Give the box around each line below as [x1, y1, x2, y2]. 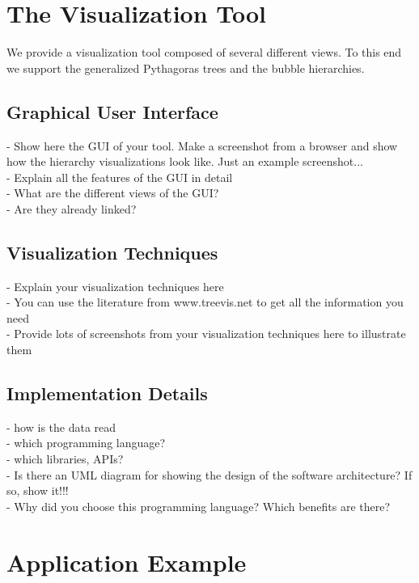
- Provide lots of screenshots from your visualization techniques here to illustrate [6, 325, 406, 342]
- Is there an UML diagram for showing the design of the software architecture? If [6, 466, 413, 483]
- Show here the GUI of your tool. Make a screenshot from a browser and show [6, 137, 398, 154]
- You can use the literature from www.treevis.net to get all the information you [6, 294, 404, 311]
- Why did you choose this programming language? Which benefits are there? [6, 497, 391, 514]
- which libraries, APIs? [6, 450, 124, 467]
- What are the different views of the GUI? [6, 184, 219, 201]
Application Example [6, 545, 247, 578]
